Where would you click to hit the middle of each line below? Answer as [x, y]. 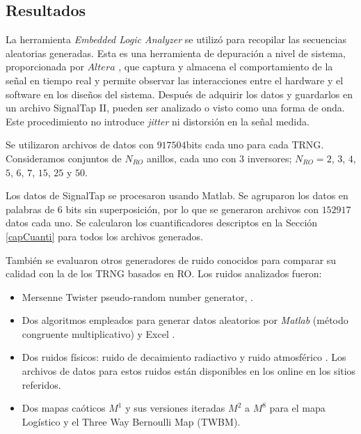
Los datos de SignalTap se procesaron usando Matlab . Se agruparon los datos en [177, 195]
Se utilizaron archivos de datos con [80, 145]
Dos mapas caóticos [64, 408]
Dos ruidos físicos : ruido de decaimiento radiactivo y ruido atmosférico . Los [184, 357]
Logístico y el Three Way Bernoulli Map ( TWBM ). [131, 421]
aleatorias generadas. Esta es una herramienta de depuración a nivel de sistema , [176, 53]
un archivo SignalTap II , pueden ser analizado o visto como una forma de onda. [175, 108]
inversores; [270, 158]
